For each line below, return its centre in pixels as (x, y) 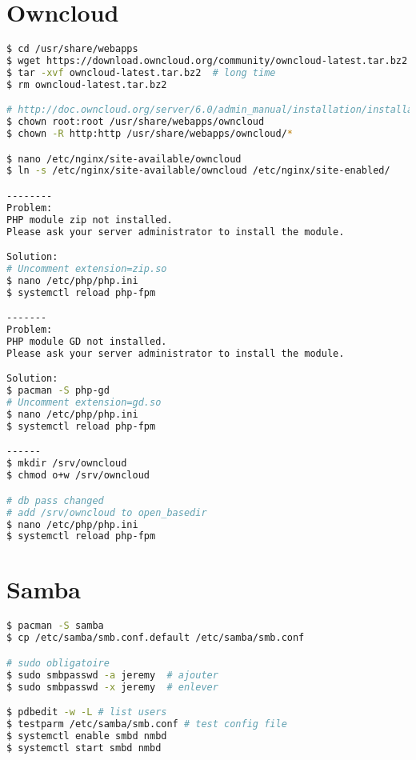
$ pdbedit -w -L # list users (87, 712)
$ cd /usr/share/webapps (72, 49)
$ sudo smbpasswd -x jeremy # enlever (112, 687)
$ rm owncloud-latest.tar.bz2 (87, 84)
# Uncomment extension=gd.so (84, 403)
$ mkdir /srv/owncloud (67, 464)
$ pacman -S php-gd (58, 391)
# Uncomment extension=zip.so (87, 269)
